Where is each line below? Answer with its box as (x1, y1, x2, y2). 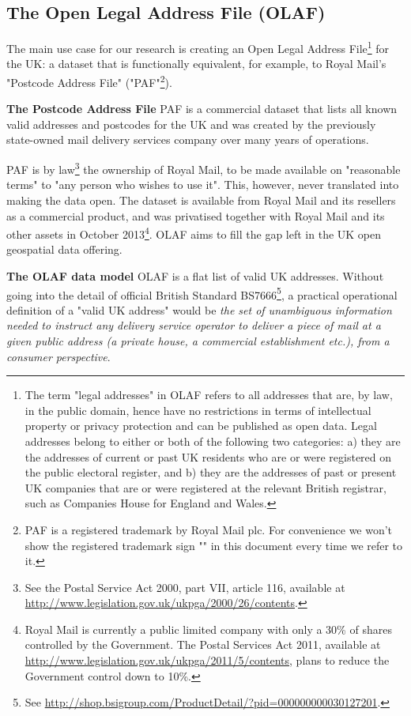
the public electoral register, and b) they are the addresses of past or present (25, 464, 397, 480)
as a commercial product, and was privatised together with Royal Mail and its (6, 207, 385, 224)
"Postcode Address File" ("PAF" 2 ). (6, 72, 172, 90)
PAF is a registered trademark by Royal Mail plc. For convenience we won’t (25, 521, 393, 537)
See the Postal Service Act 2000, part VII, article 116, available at (25, 578, 345, 595)
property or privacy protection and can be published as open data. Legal (25, 417, 377, 434)
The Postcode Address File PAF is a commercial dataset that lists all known (6, 100, 398, 117)
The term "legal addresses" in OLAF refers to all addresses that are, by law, (25, 386, 393, 403)
